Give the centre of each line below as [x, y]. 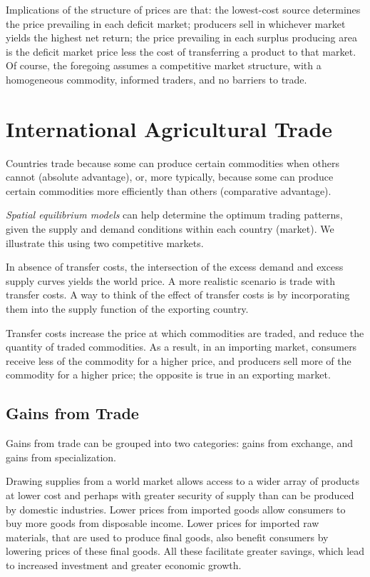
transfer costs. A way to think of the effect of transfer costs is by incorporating [178, 295]
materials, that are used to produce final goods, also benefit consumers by [167, 537]
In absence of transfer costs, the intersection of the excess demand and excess [175, 267]
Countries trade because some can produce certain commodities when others [173, 162]
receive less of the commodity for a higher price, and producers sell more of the [179, 360]
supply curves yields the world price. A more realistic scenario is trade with [170, 280]
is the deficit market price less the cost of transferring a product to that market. [181, 51]
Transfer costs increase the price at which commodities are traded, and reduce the [185, 332]
